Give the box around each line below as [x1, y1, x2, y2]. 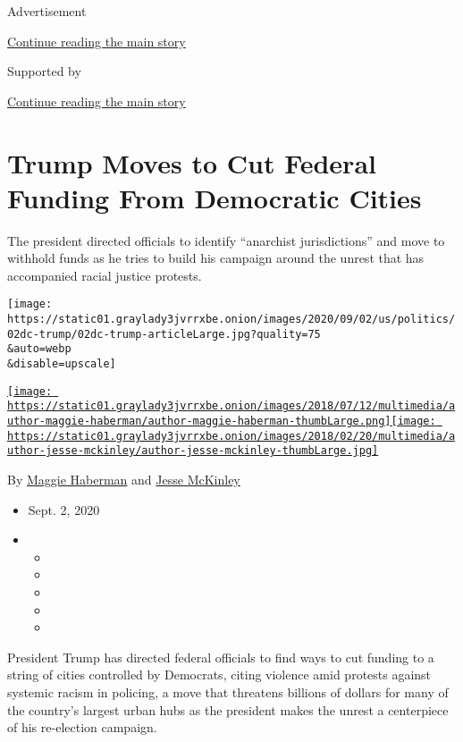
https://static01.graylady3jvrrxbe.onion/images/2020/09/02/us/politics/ [7, 313, 456, 326]
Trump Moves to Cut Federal [7, 144, 376, 181]
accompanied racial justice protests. [7, 266, 202, 284]
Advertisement [7, 2, 87, 20]
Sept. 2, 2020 [28, 500, 100, 519]
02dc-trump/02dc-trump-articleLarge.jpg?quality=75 [7, 327, 321, 341]
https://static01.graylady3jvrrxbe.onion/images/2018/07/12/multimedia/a [7, 400, 456, 413]
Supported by [7, 62, 81, 80]
